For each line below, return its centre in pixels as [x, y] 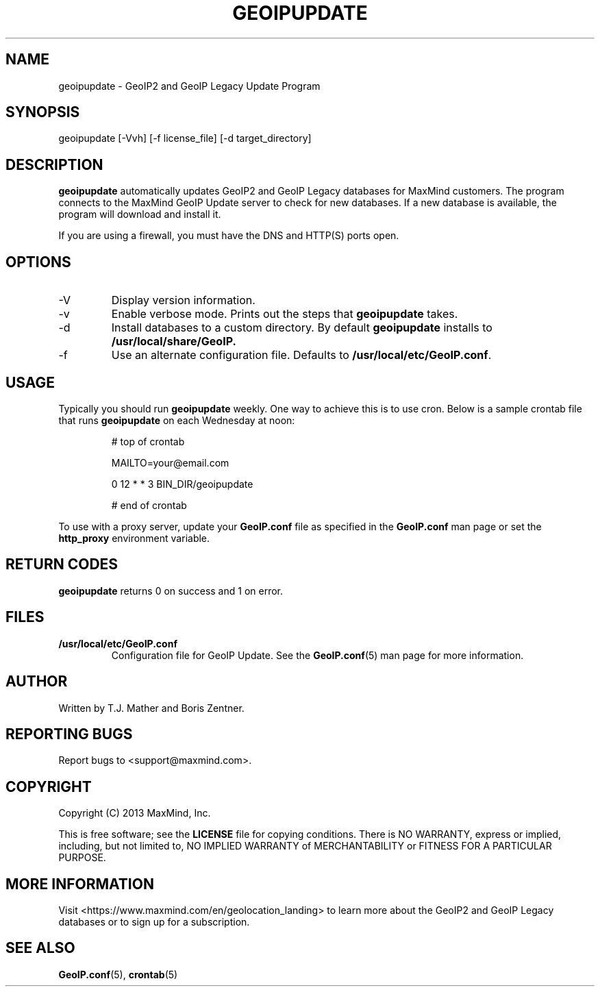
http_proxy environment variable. [134, 538]
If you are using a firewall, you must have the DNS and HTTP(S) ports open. [229, 236]
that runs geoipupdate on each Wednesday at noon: [177, 420]
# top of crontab [148, 441]
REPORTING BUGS [69, 734]
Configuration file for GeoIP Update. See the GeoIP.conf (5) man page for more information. [317, 655]
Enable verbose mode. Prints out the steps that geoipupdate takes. [285, 314]
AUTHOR [37, 682]
